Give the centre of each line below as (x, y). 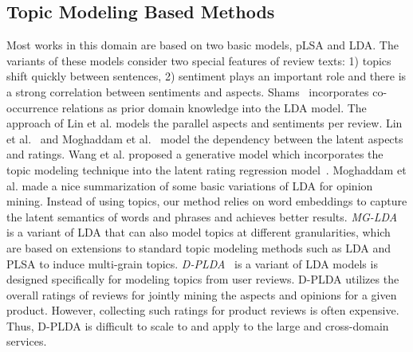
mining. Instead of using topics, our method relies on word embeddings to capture (207, 201)
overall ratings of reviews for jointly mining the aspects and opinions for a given (202, 294)
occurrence (33, 107)
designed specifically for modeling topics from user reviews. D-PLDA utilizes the (203, 279)
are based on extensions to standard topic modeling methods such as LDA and (199, 247)
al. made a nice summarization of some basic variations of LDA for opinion (190, 185)
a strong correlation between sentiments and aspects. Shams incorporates (188, 91)
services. (27, 341)
